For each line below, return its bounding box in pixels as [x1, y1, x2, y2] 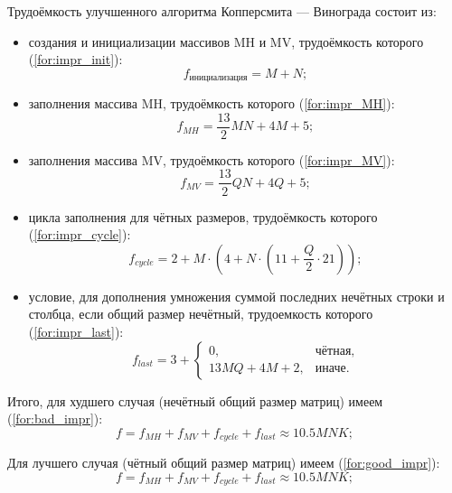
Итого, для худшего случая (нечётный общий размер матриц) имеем [7, 391, 383, 410]
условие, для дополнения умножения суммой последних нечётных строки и [28, 286, 445, 305]
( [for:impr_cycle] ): [28, 225, 131, 244]
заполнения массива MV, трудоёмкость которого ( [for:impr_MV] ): [28, 150, 395, 169]
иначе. [315, 362, 350, 376]
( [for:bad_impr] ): [7, 409, 103, 428]
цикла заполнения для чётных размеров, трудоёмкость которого [28, 207, 378, 226]
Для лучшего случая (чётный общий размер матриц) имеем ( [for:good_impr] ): [7, 453, 440, 472]
